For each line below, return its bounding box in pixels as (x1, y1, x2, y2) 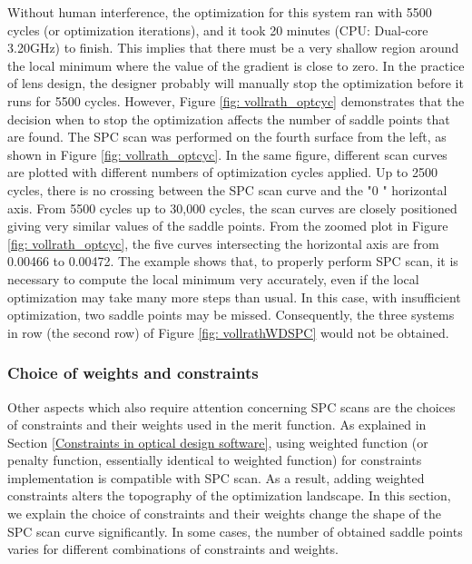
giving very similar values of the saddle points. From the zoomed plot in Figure (7, 216, 448, 235)
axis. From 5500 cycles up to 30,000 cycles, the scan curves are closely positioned (7, 198, 457, 217)
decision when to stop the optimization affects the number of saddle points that (7, 109, 450, 128)
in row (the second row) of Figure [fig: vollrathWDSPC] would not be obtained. (7, 322, 449, 341)
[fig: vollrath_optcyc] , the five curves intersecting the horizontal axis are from (7, 233, 439, 252)
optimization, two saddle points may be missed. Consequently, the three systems (7, 305, 455, 324)
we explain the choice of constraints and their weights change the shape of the (7, 504, 441, 523)
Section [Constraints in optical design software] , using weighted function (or (7, 432, 428, 451)
